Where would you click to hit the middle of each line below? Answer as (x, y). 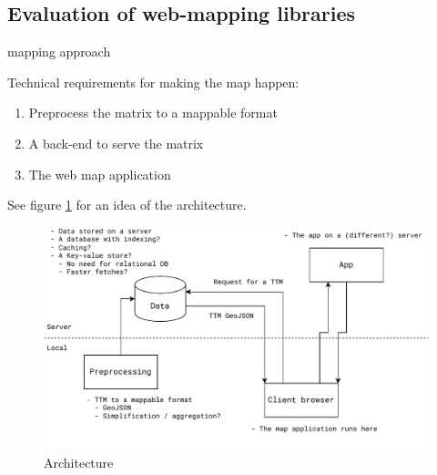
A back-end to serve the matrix (116, 143)
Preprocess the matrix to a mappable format (153, 113)
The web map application (100, 174)
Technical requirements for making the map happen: (153, 82)
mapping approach (59, 52)
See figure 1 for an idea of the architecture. (127, 205)
